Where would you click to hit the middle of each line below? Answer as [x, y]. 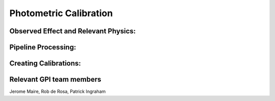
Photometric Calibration [61, 13]
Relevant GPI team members [55, 80]
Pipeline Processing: [43, 47]
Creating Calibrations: [45, 63]
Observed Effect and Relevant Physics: [73, 31]
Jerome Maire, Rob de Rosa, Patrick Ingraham [58, 91]
